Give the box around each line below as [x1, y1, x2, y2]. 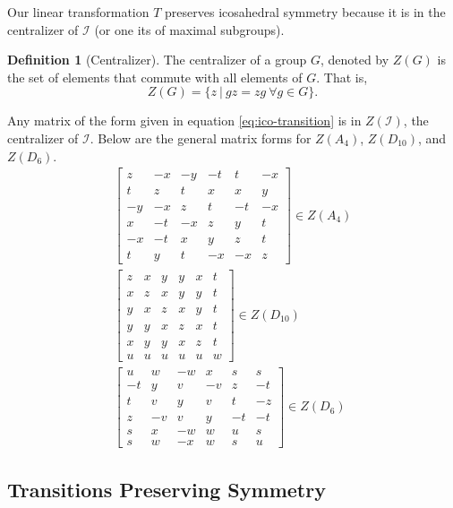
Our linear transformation [7, 3, 150, 21]
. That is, [316, 67, 368, 86]
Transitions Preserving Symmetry [7, 476, 326, 504]
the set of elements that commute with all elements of [7, 67, 303, 86]
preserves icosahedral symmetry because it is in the [165, 3, 446, 21]
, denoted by [320, 50, 389, 69]
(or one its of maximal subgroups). [94, 20, 285, 39]
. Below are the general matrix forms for [90, 128, 312, 147]
